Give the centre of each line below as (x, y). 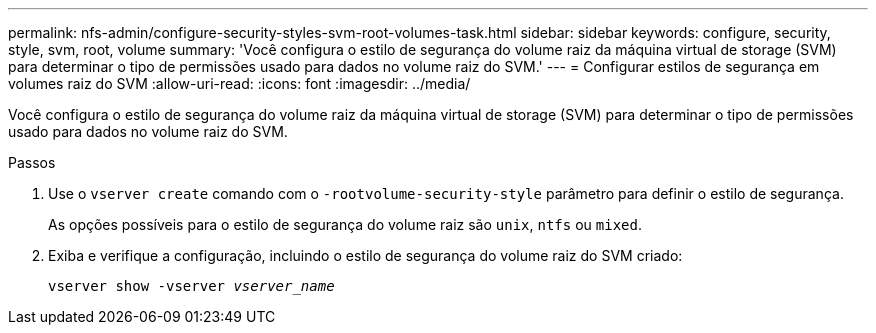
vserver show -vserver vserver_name (191, 286)
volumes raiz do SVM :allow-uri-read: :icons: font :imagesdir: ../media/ (239, 83)
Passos (32, 162)
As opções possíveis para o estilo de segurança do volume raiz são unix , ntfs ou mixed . (345, 224)
